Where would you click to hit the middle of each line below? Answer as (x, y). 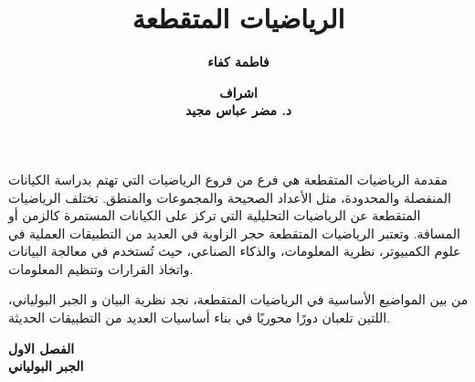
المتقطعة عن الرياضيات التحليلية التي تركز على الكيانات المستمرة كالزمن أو (215, 215)
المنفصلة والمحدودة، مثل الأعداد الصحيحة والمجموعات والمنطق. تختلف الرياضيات (230, 197)
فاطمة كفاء (238, 62)
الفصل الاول (42, 348)
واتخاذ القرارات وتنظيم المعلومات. (101, 268)
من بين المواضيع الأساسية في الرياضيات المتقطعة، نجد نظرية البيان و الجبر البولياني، (238, 299)
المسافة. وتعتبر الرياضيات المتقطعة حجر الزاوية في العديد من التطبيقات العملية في (234, 233)
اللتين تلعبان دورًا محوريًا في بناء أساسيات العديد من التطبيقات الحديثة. (200, 318)
